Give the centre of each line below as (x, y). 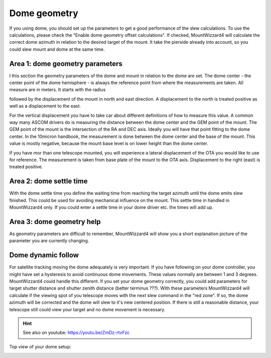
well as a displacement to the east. (45, 106)
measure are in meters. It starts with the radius (57, 90)
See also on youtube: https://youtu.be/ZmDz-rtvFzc (76, 333)
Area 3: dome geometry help (55, 222)
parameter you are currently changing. (49, 241)
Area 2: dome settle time (48, 181)
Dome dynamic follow (44, 255)
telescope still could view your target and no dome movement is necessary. (87, 309)
